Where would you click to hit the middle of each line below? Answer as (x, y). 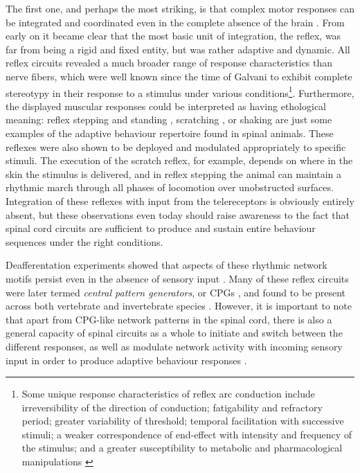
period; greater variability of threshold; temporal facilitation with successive (183, 421)
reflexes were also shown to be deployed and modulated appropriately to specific (176, 146)
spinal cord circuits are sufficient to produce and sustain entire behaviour (161, 228)
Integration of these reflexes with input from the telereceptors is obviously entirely (180, 200)
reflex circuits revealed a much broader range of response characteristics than (169, 63)
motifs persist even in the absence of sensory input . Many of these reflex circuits (177, 278)
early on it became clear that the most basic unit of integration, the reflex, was (173, 36)
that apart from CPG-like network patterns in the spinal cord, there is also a (169, 319)
